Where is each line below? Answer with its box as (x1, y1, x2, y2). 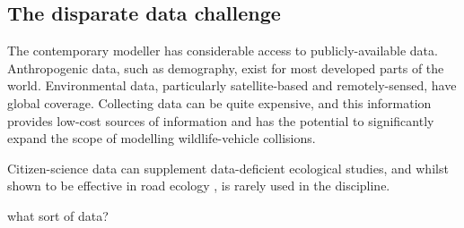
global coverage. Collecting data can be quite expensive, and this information (7, 93, 432, 112)
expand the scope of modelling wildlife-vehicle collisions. (7, 129, 316, 148)
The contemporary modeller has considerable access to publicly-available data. (7, 41, 438, 60)
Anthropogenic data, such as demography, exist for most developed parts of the (7, 58, 444, 77)
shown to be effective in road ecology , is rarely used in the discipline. (7, 176, 390, 195)
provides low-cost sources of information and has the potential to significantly (7, 111, 434, 130)
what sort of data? (7, 206, 109, 224)
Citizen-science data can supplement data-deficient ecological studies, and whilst (7, 158, 449, 177)
